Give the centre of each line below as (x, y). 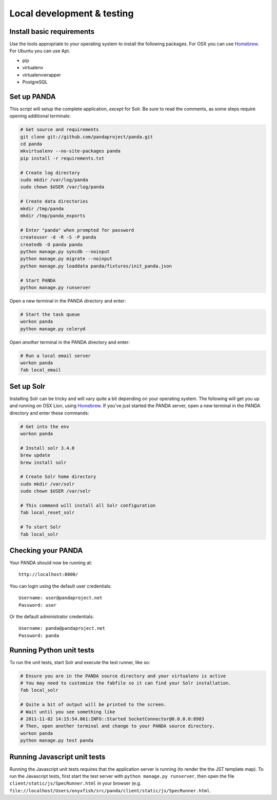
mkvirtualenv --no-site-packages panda (70, 151)
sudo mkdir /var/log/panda (54, 180)
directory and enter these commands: (49, 413)
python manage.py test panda (57, 741)
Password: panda (39, 635)
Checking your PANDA (46, 551)
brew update (35, 455)
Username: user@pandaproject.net (61, 598)
